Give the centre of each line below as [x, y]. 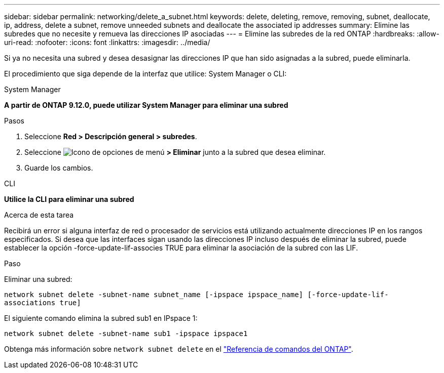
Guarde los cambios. [59, 168]
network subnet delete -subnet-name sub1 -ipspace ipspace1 [126, 334]
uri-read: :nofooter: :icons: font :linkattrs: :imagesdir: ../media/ [107, 42]
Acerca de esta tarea [39, 215]
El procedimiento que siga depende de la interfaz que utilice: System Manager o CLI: [145, 74]
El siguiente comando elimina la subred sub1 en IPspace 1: [101, 318]
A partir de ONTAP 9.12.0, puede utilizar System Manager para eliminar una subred [146, 105]
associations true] [43, 303]
